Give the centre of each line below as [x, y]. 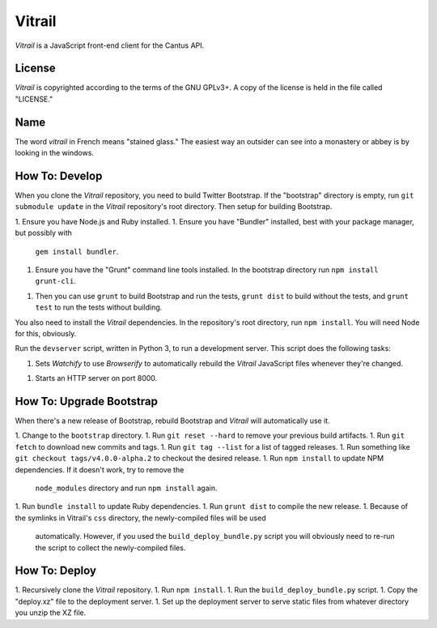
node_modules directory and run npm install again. [126, 488]
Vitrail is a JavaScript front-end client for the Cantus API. [110, 45]
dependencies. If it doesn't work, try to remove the [100, 469]
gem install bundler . [77, 251]
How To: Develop [59, 175]
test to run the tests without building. [99, 307]
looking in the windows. [55, 153]
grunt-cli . [55, 281]
